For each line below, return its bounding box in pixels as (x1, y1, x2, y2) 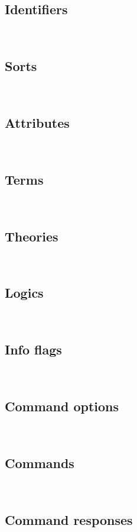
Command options (5, 396, 119, 415)
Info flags (5, 340, 62, 359)
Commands (5, 453, 74, 472)
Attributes (5, 113, 70, 131)
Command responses (5, 510, 133, 528)
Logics (5, 283, 44, 302)
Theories (5, 227, 58, 245)
